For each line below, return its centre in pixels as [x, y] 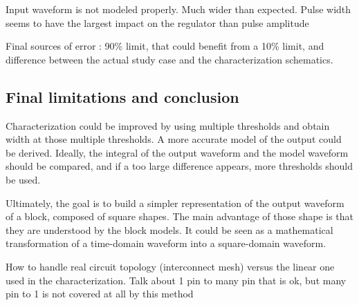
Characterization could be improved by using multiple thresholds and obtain [168, 125]
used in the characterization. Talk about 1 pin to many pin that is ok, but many [176, 280]
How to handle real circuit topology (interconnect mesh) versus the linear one [170, 266]
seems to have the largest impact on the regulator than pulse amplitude [157, 22]
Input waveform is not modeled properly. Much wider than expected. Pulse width [178, 9]
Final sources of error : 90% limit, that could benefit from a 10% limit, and [165, 46]
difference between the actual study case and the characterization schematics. [169, 59]
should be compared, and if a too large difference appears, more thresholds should [179, 166]
